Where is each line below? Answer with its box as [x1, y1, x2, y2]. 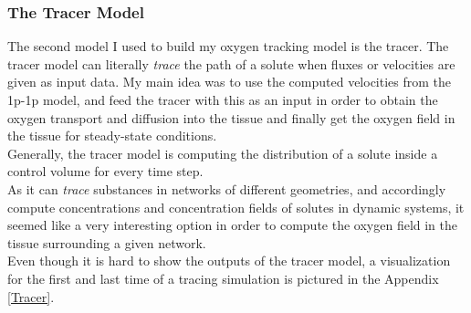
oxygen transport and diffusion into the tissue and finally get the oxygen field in [7, 108, 455, 127]
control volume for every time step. [7, 162, 204, 181]
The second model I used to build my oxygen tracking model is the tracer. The [7, 37, 449, 56]
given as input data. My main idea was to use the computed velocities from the [7, 72, 452, 91]
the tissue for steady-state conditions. [7, 126, 217, 145]
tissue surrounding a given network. [7, 233, 206, 252]
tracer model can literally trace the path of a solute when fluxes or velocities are [7, 54, 455, 73]
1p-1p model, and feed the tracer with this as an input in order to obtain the [7, 90, 438, 109]
